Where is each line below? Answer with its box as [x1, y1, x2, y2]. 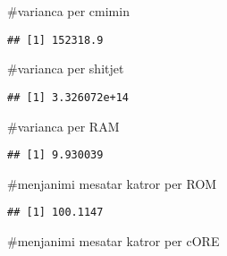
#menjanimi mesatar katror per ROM [7, 174, 217, 192]
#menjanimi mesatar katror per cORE [7, 232, 220, 250]
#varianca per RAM [7, 116, 120, 135]
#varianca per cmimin [7, 2, 130, 20]
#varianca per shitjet [7, 59, 124, 78]
